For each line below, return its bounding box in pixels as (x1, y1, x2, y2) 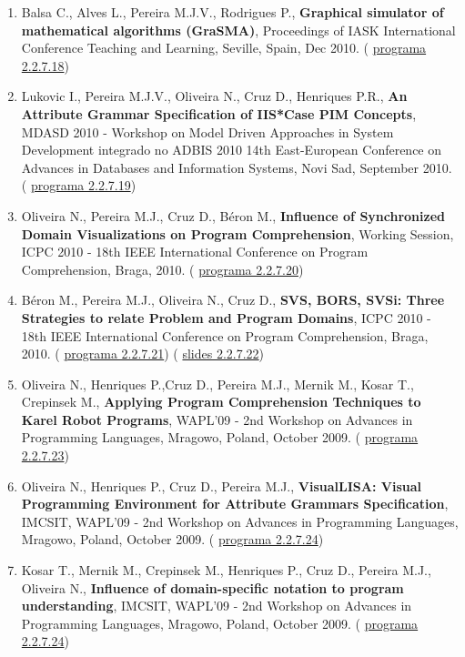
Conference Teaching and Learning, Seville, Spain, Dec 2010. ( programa (21, 38, 427, 57)
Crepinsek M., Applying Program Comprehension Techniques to (21, 392, 421, 411)
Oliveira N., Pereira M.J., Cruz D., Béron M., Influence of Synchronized (21, 206, 446, 225)
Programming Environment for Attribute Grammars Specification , (21, 494, 449, 513)
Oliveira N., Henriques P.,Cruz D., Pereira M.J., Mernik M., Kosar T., (21, 374, 414, 393)
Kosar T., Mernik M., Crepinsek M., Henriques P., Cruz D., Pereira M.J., (21, 561, 431, 580)
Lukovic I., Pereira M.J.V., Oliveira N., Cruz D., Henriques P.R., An (21, 86, 408, 106)
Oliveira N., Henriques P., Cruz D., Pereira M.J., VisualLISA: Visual (21, 476, 422, 495)
